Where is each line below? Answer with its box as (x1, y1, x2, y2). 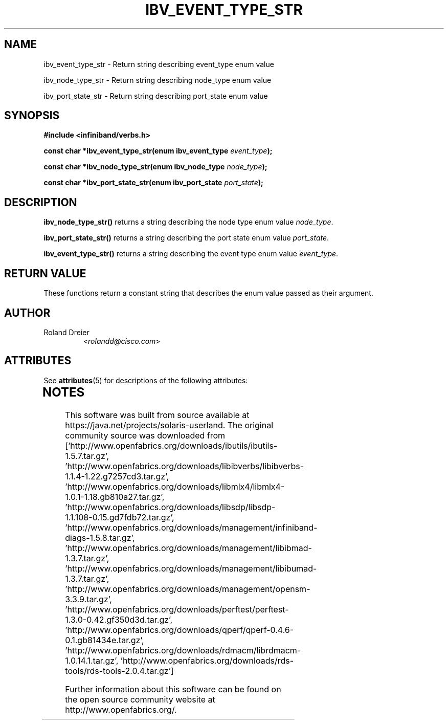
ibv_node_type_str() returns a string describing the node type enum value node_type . (43, 217, 333, 227)
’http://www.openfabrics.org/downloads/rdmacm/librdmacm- (65, 645, 301, 655)
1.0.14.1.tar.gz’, (65, 655, 119, 666)
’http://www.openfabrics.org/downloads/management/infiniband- (65, 522, 318, 533)
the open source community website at (65, 694, 215, 705)
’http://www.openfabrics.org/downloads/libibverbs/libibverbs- (65, 460, 304, 471)
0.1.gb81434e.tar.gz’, (65, 634, 144, 645)
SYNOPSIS (4, 109, 60, 122)
